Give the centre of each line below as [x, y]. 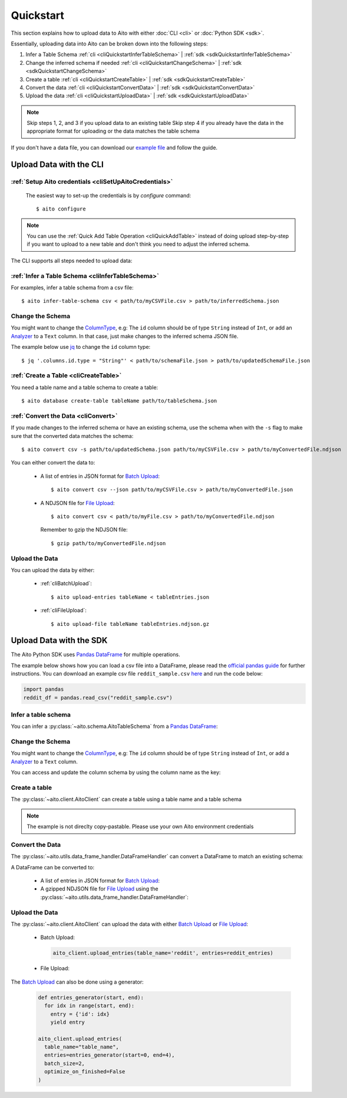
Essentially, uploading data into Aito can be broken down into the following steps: [110, 44]
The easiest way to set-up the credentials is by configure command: [108, 195]
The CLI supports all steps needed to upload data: [72, 261]
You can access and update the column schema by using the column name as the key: [116, 773]
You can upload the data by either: [53, 570]
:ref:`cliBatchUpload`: [66, 583]
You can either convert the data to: [53, 463]
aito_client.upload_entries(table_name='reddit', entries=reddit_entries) [163, 953]
